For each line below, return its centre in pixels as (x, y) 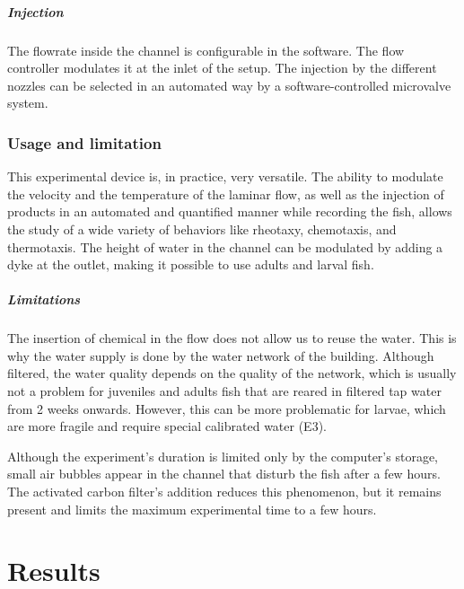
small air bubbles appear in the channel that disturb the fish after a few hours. (224, 474)
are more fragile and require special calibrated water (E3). (167, 426)
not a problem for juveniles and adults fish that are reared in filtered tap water (224, 391)
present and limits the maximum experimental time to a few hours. (192, 509)
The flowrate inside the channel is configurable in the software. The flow (206, 50)
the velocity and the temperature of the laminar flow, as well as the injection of (226, 193)
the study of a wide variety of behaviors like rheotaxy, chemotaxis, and (202, 229)
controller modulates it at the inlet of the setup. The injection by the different (222, 68)
